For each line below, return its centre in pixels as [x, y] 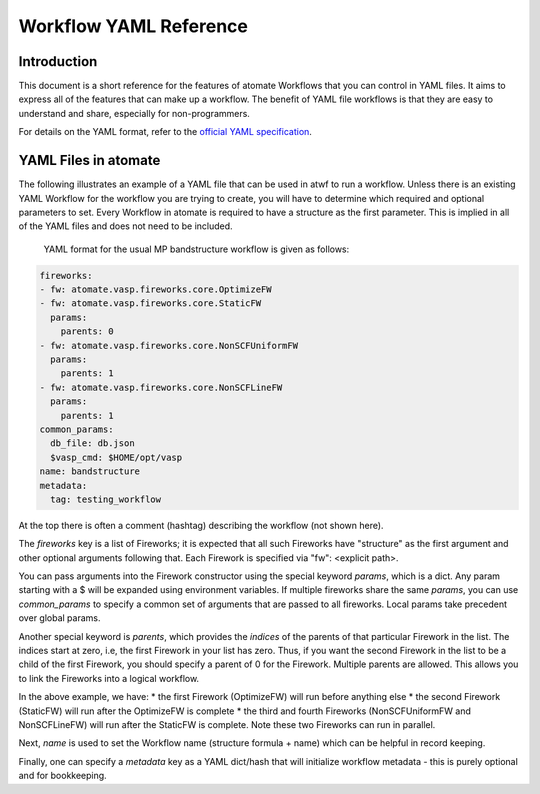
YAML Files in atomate [89, 160]
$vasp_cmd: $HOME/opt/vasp [116, 457]
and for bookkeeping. [62, 776]
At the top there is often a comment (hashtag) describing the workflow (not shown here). [201, 525]
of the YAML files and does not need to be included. [126, 226]
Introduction [58, 61]
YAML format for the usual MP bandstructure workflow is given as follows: [196, 249]
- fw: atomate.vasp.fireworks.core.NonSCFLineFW [161, 387]
